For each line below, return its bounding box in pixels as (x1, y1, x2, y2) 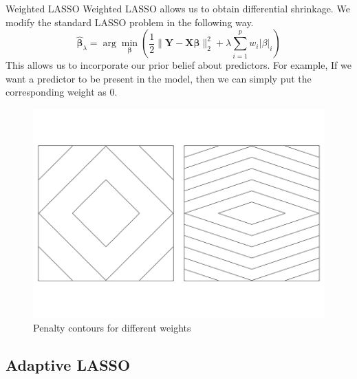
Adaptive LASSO (6, 354, 131, 375)
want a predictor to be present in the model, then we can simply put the (6, 71, 312, 85)
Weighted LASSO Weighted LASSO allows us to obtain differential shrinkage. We (6, 1, 350, 15)
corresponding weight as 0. (6, 85, 118, 99)
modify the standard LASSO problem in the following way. (6, 14, 254, 29)
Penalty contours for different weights (33, 320, 191, 334)
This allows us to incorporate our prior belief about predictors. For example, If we (6, 58, 351, 72)
